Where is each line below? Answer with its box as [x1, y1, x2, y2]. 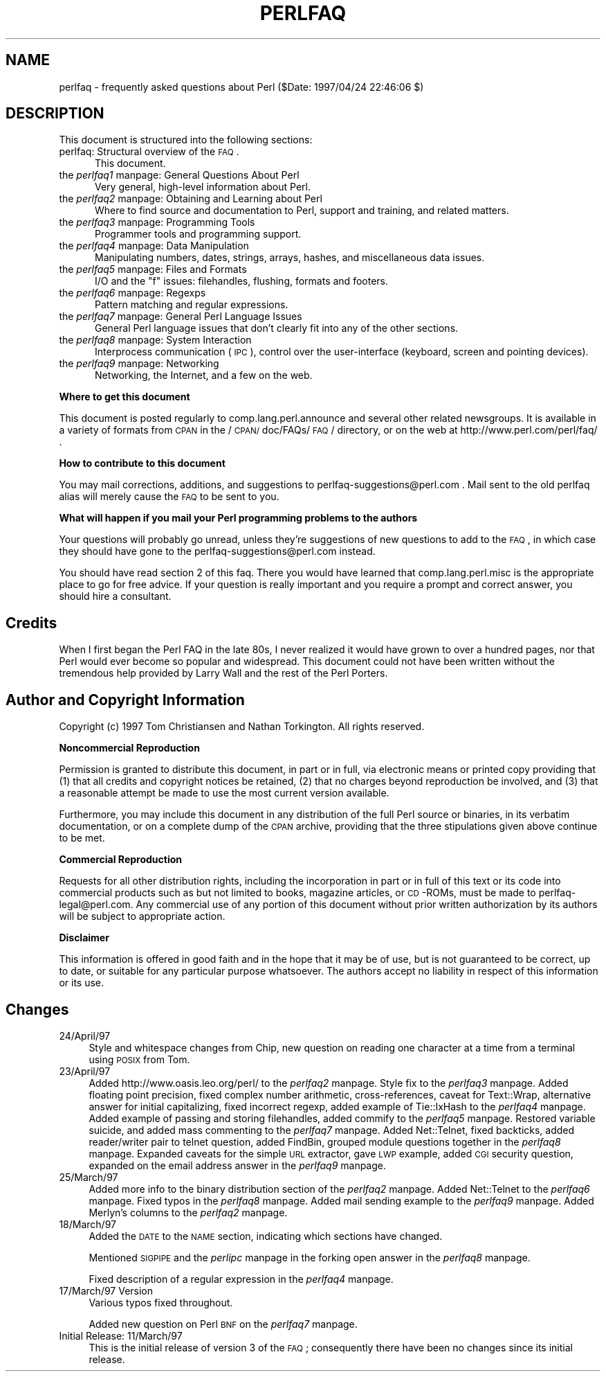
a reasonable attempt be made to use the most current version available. [59, 787, 389, 799]
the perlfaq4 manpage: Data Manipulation [59, 240, 249, 252]
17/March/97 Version [59, 1284, 154, 1297]
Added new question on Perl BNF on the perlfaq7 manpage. [89, 1317, 358, 1330]
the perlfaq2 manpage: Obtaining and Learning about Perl [59, 193, 322, 205]
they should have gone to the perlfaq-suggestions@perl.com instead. [59, 545, 376, 558]
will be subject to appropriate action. [59, 910, 226, 923]
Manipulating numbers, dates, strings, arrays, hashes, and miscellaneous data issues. [95, 251, 485, 264]
